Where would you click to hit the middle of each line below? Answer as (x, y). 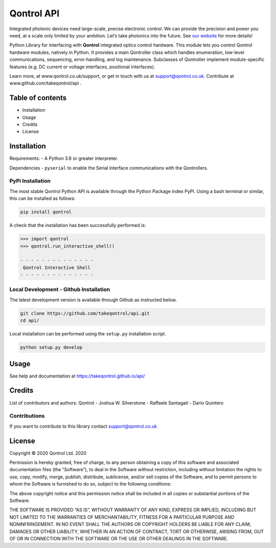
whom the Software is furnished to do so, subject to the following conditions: (90, 484)
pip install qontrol (46, 212)
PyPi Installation (30, 181)
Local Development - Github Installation (60, 289)
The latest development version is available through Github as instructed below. (93, 300)
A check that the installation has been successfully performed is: (78, 225)
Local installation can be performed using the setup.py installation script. (88, 334)
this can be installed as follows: (42, 198)
